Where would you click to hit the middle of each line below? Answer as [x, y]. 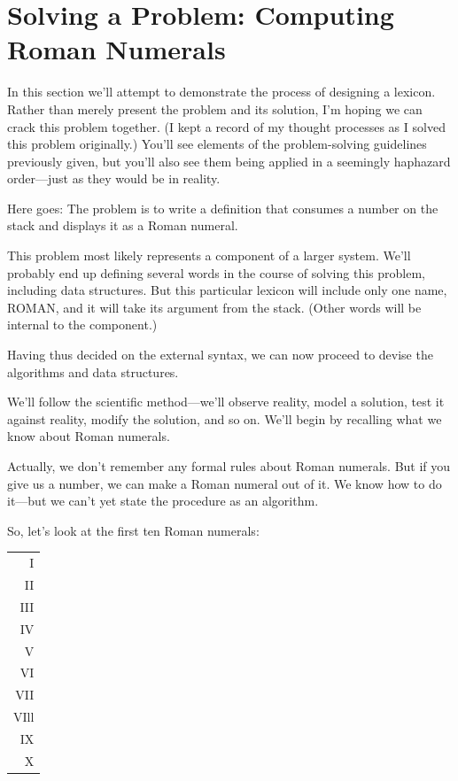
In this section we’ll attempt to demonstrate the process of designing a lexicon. [221, 92]
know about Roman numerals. [89, 436]
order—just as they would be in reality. [114, 178]
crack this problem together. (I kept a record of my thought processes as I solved [226, 126]
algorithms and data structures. [93, 371]
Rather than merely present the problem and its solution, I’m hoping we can [215, 108]
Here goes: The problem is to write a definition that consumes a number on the [223, 208]
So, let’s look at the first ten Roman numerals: [133, 530]
